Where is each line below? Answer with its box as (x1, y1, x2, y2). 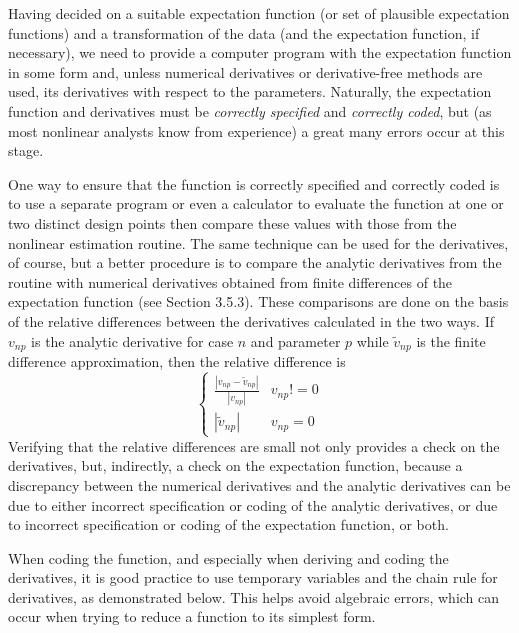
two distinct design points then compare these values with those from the (8, 212, 457, 233)
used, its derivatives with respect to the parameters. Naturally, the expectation (8, 81, 492, 102)
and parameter (250, 330, 341, 351)
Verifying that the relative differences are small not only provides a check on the (8, 435, 500, 456)
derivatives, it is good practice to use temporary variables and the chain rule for (8, 567, 498, 588)
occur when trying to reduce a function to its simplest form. (8, 606, 376, 627)
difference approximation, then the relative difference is (8, 350, 346, 371)
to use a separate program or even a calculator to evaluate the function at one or (8, 193, 504, 214)
